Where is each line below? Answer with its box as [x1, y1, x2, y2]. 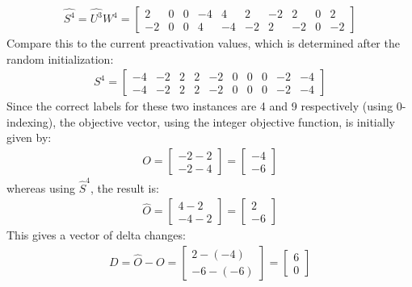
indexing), [6, 113, 57, 130]
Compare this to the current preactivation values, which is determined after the [6, 35, 400, 52]
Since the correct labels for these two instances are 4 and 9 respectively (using [6, 98, 393, 114]
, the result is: [90, 179, 159, 196]
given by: [6, 129, 52, 146]
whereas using [6, 179, 75, 196]
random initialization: [6, 50, 114, 67]
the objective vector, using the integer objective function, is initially [59, 113, 395, 130]
